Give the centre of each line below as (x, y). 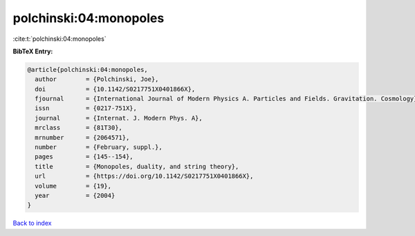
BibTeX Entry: (33, 51)
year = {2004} (75, 196)
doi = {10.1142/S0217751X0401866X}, (115, 89)
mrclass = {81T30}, (79, 128)
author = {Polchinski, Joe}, (97, 79)
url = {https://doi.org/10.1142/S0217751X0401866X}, (144, 176)
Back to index (32, 223)
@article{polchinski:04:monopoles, (87, 70)
